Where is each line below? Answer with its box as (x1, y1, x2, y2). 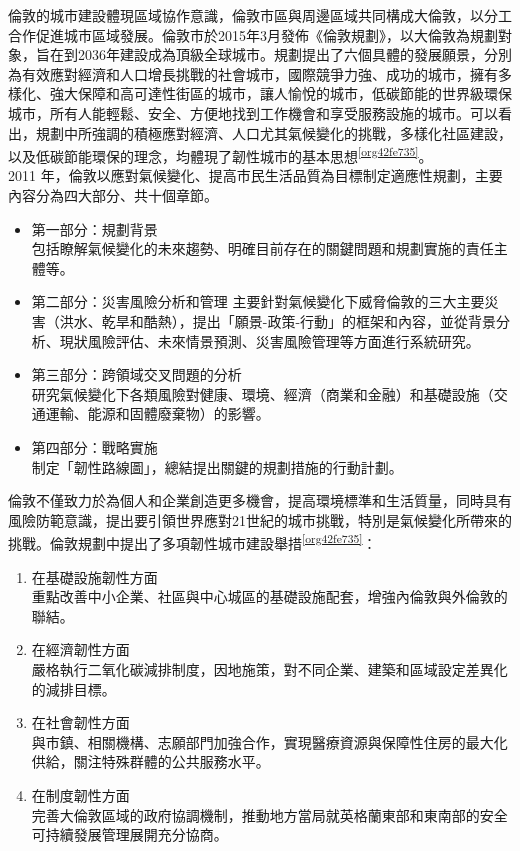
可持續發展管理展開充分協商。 (31, 824, 228, 845)
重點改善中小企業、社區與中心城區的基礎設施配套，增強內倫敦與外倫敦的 (31, 586, 508, 607)
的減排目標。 (31, 678, 116, 699)
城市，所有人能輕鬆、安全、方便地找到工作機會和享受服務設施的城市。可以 (8, 102, 498, 123)
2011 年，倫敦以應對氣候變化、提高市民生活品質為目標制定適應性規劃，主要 (8, 165, 503, 186)
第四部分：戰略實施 (31, 436, 158, 457)
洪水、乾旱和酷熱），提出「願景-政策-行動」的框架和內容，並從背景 (59, 310, 497, 331)
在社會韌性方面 (31, 712, 130, 733)
